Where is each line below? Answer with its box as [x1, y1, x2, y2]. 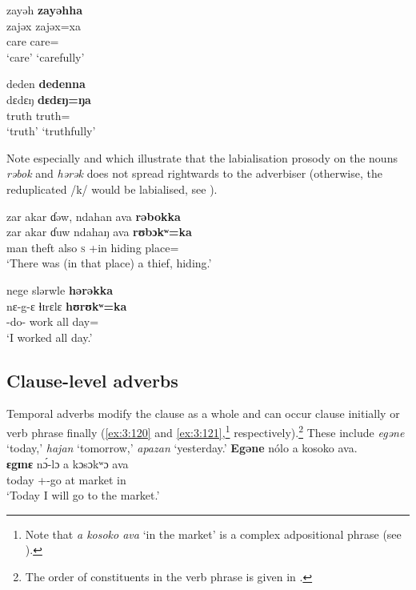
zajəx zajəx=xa [6, 17, 81, 34]
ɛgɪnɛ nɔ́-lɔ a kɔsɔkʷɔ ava [6, 455, 129, 472]
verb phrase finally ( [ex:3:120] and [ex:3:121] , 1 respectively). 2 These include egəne [6, 422, 405, 440]
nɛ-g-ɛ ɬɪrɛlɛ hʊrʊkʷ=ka [6, 297, 127, 314]
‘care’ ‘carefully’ [6, 48, 85, 65]
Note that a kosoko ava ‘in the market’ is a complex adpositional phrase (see [25, 525, 402, 542]
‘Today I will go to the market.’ [6, 487, 160, 504]
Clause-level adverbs [6, 367, 178, 392]
